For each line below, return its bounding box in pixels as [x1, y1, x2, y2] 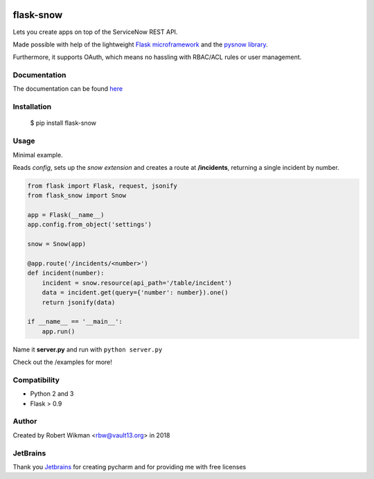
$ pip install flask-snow [30, 119, 97, 128]
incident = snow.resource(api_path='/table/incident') [42, 279, 232, 287]
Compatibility [12, 375, 60, 385]
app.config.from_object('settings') [27, 220, 152, 229]
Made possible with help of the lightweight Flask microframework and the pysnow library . [12, 40, 268, 49]
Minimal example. [12, 150, 63, 159]
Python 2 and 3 [30, 390, 74, 398]
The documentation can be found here [12, 85, 123, 93]
